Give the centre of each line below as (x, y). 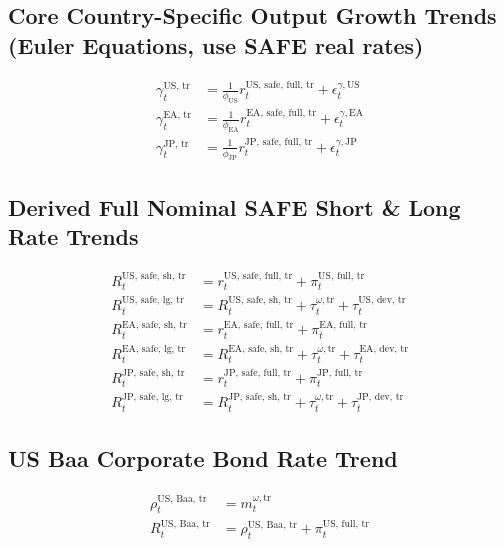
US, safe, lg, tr (152, 300)
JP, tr (176, 143)
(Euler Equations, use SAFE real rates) (216, 44)
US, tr (176, 86)
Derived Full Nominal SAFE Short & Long (234, 206)
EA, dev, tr (383, 348)
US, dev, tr (382, 300)
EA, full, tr (343, 324)
